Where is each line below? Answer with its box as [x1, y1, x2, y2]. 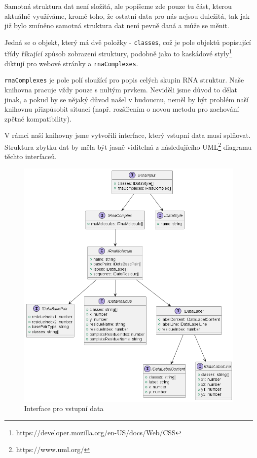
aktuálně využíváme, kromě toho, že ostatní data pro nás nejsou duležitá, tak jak [4, 10, 250, 21]
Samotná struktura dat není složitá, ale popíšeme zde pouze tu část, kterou [4, 1, 232, 11]
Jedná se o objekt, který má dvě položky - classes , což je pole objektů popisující [4, 37, 251, 47]
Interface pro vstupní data [24, 403, 104, 414]
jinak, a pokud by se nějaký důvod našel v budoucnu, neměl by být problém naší [4, 94, 249, 104]
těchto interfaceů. [4, 151, 57, 162]
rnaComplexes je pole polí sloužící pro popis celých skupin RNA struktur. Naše [4, 75, 244, 85]
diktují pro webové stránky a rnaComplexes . [4, 58, 138, 68]
